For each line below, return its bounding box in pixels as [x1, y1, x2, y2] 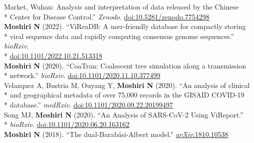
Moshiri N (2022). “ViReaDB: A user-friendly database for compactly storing [4, 21, 246, 31]
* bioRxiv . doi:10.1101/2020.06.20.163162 [4, 119, 129, 129]
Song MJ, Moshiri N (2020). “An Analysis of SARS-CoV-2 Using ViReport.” [4, 109, 243, 119]
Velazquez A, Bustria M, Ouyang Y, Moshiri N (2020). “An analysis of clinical [4, 79, 250, 90]
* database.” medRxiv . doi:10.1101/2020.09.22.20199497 [4, 99, 173, 109]
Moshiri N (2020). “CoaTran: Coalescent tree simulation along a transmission [4, 60, 246, 70]
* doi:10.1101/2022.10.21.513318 [4, 50, 102, 60]
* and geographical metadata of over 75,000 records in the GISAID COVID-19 [4, 89, 244, 100]
